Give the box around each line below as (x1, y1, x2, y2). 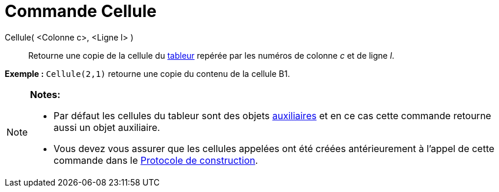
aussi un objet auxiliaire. (54, 121, 160, 133)
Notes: (30, 88, 61, 100)
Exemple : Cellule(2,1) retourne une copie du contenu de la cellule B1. (5, 68, 290, 79)
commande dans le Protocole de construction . (54, 154, 258, 166)
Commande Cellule (5, 1, 157, 21)
